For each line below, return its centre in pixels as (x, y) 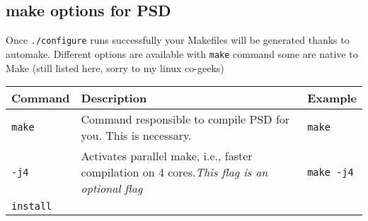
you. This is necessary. (136, 136)
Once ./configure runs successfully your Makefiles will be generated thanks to (178, 40)
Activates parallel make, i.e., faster (167, 156)
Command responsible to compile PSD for (185, 119)
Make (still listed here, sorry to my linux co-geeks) (115, 67)
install (32, 207)
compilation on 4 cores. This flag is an (174, 172)
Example (332, 98)
